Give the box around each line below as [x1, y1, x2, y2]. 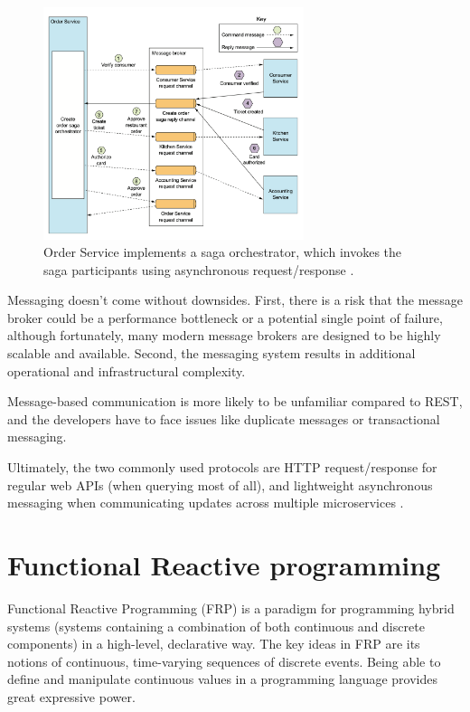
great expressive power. [7, 687, 136, 706]
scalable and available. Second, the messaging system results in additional [7, 344, 416, 363]
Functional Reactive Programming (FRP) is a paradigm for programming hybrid [7, 598, 455, 617]
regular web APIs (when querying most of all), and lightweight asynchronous [7, 475, 433, 494]
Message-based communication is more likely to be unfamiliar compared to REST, [7, 392, 463, 411]
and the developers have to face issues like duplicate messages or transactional [7, 409, 440, 428]
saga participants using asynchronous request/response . [43, 260, 354, 279]
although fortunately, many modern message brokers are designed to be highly [7, 326, 441, 345]
